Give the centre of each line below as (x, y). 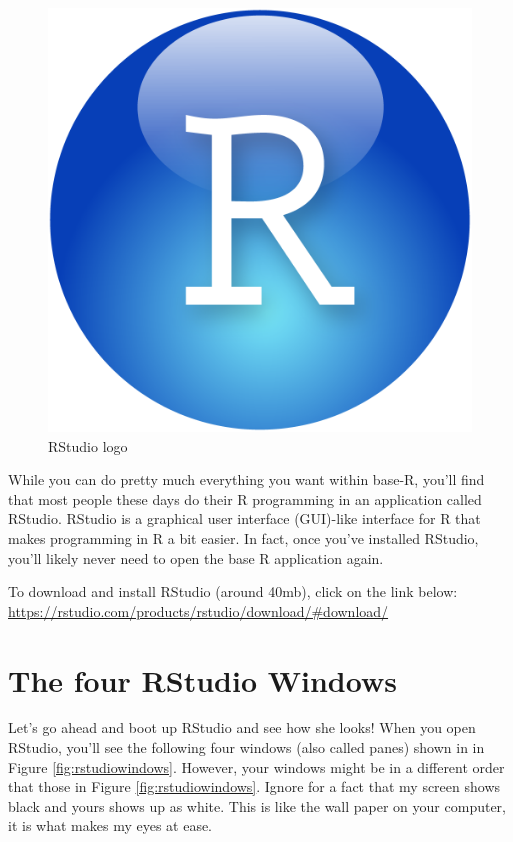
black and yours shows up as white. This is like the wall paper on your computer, (257, 805)
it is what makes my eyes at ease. (110, 825)
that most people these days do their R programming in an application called (245, 498)
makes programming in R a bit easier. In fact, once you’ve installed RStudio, (243, 537)
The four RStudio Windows (202, 679)
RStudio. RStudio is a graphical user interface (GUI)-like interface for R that (244, 518)
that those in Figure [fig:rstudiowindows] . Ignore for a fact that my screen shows (254, 786)
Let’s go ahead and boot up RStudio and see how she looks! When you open (242, 727)
